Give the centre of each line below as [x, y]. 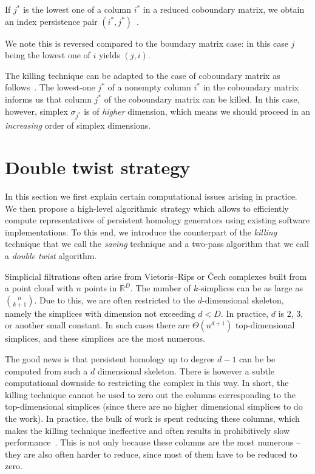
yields [110, 55]
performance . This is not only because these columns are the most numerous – [153, 442]
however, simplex [36, 111]
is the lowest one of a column [77, 9]
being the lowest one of [48, 55]
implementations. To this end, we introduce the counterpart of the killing [141, 232]
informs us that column [48, 99]
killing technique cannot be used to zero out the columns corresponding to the [151, 394]
